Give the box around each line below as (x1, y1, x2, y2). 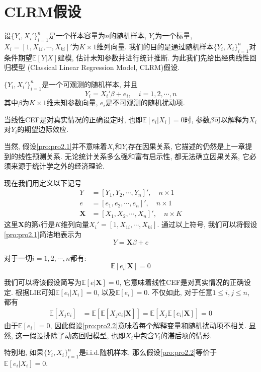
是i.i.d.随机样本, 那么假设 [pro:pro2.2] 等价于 (79, 347, 217, 357)
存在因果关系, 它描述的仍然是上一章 (128, 140, 245, 151)
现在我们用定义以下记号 (4, 177, 81, 188)
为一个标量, (155, 30, 193, 41)
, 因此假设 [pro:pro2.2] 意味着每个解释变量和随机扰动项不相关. (50, 320, 247, 330)
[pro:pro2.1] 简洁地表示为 (4, 229, 82, 239)
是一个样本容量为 (48, 30, 105, 41)
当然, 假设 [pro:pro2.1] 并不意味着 (4, 140, 107, 151)
